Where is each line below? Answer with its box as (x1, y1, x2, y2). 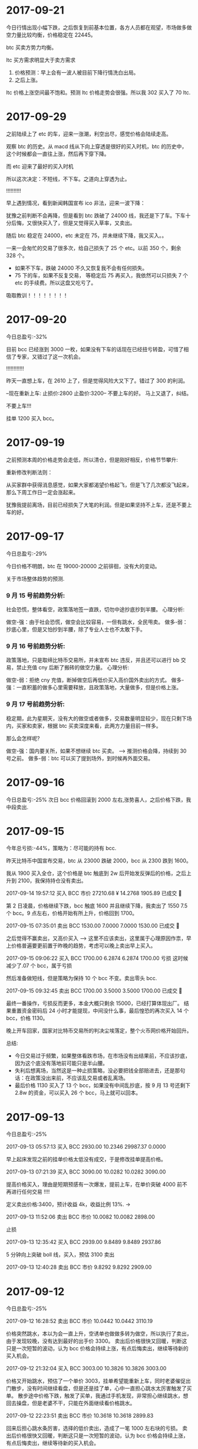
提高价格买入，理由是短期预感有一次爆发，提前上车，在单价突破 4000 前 (6, 1181, 183, 1188)
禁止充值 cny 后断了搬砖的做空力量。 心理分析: (16, 664, 130, 671)
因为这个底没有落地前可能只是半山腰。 (14, 1059, 108, 1067)
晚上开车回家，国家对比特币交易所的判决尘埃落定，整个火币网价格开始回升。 (6, 1027, 192, 1035)
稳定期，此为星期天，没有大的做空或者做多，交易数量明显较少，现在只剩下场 (6, 715, 192, 722)
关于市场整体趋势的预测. (6, 575, 65, 582)
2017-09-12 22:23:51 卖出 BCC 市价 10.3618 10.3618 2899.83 (6, 1412, 154, 1419)
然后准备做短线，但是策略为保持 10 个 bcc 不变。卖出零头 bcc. (6, 975, 157, 982)
